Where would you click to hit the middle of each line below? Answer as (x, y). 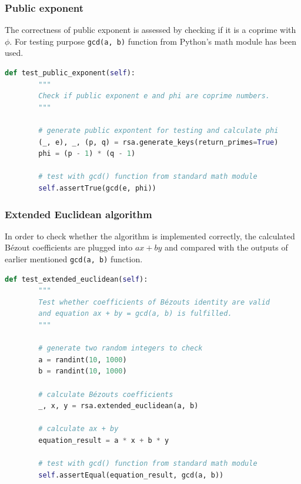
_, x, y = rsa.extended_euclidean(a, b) (118, 406)
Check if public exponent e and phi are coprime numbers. (154, 96)
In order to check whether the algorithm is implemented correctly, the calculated (150, 236)
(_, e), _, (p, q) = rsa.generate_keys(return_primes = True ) (158, 142)
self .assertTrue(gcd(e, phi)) (97, 188)
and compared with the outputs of (226, 247)
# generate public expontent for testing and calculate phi (158, 131)
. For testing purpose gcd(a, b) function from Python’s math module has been (153, 41)
